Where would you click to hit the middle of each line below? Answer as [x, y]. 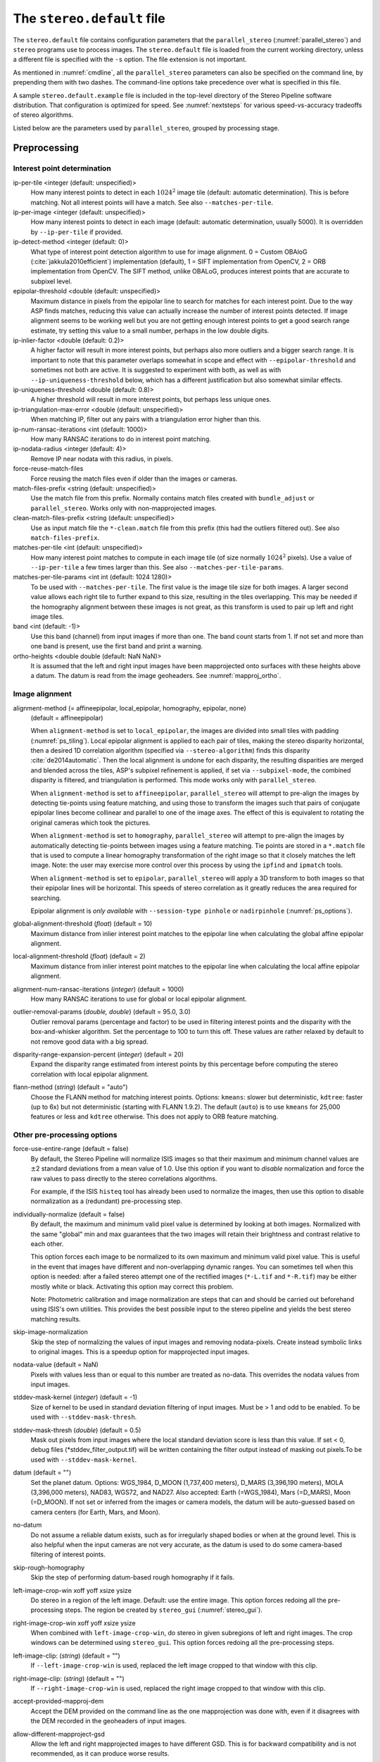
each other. [47, 1244]
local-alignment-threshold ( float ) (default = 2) [79, 956]
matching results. [56, 1319]
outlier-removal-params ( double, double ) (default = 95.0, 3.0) [102, 1012]
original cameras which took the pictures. [91, 823]
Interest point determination [62, 168]
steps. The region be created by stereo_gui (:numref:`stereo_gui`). [164, 1610]
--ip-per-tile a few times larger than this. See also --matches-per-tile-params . [157, 567]
